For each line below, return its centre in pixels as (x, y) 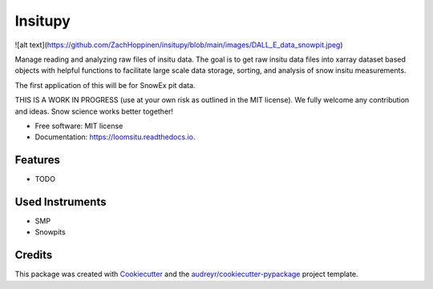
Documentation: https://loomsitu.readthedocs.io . (115, 137)
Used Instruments (61, 202)
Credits (34, 255)
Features (37, 160)
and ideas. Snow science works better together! (94, 111)
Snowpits (50, 232)
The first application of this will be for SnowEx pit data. (105, 85)
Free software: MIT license (79, 126)
